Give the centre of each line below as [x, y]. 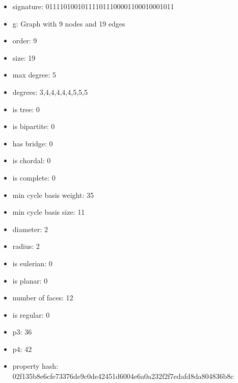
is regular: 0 [31, 314]
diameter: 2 [30, 229]
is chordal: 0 [32, 160]
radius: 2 [26, 246]
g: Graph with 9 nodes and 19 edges [69, 23]
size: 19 [24, 57]
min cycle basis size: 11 [49, 212]
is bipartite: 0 [34, 126]
